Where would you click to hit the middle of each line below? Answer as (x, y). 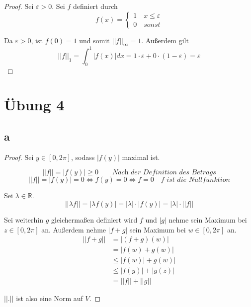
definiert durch (95, 6)
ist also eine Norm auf (49, 298)
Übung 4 (34, 105)
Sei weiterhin (24, 220)
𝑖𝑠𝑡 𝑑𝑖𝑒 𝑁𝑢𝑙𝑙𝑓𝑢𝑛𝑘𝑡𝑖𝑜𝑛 (198, 180)
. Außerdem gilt (165, 40)
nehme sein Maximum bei (208, 220)
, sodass (83, 157)
